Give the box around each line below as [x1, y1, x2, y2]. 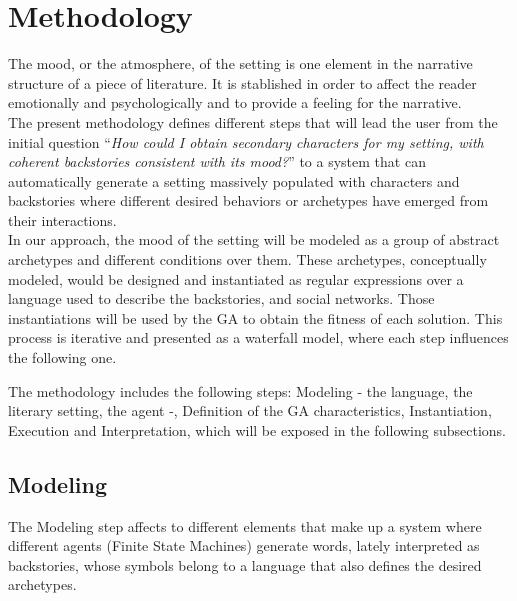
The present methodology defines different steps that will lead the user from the [8, 111, 498, 132]
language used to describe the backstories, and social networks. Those [8, 288, 435, 309]
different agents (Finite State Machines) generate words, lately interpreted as [8, 535, 480, 556]
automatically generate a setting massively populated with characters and [8, 170, 460, 191]
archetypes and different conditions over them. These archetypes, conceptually [8, 249, 487, 270]
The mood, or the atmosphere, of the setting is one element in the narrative [8, 53, 473, 74]
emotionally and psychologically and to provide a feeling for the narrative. [8, 92, 462, 113]
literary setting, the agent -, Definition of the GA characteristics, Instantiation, [8, 400, 492, 421]
